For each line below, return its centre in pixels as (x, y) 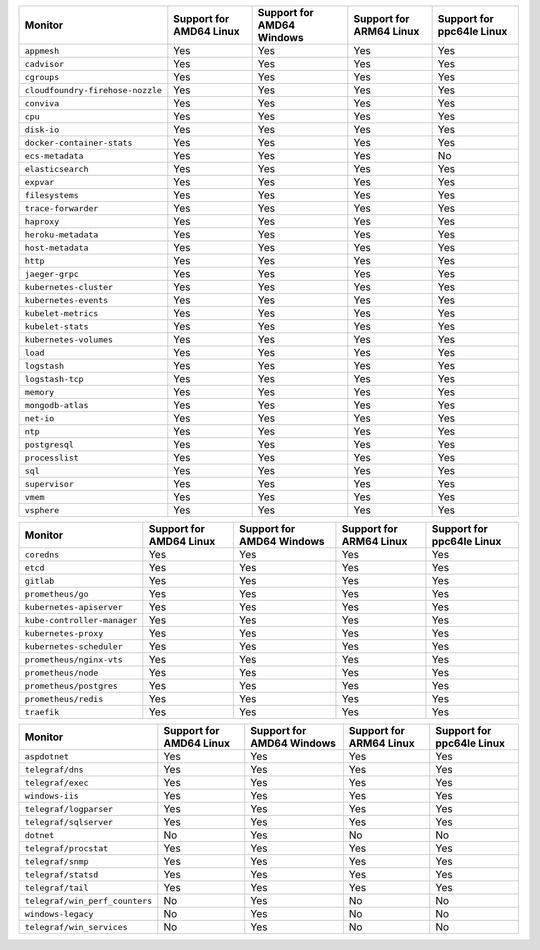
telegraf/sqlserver (69, 821)
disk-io (42, 129)
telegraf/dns (54, 769)
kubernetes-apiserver (74, 606)
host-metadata (56, 247)
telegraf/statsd (61, 874)
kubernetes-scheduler (74, 646)
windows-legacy (59, 913)
